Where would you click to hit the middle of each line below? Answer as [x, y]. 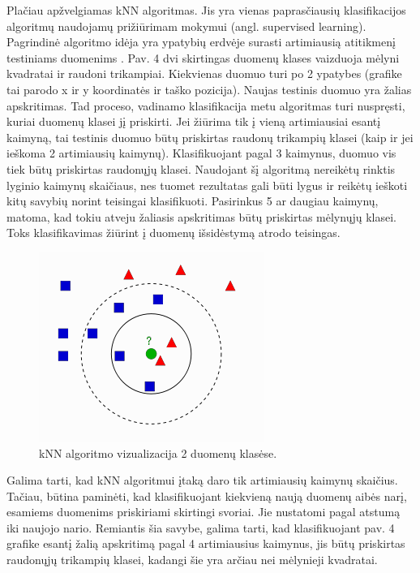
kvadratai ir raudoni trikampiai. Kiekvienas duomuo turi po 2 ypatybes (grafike [204, 73]
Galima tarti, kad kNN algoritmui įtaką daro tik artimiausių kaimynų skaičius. [202, 480]
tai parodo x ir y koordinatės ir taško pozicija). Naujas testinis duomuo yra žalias [209, 89]
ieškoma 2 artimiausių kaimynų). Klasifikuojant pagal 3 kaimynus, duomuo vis [201, 153]
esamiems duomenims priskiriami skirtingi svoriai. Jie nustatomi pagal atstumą [204, 512]
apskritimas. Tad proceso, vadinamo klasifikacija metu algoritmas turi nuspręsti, [206, 105]
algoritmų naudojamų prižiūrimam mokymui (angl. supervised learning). [186, 26]
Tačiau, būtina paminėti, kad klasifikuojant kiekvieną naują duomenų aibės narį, [207, 495]
